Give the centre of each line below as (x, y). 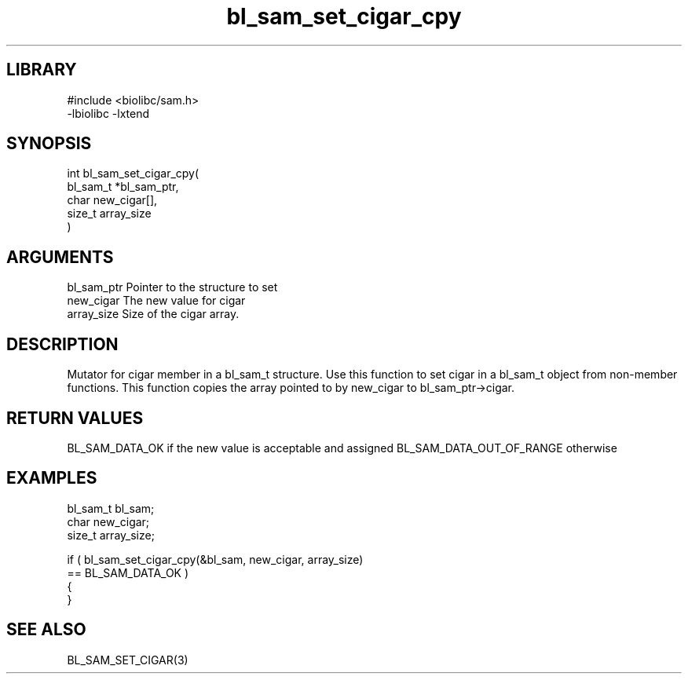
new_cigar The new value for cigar (156, 301)
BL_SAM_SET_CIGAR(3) (128, 660)
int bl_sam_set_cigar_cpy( (133, 174)
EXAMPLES (52, 478)
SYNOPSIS (49, 144)
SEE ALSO (46, 630)
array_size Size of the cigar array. (153, 314)
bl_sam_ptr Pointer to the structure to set (172, 287)
